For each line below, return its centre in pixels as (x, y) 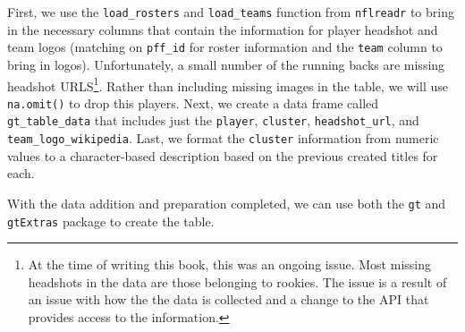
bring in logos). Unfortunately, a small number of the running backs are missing (226, 64)
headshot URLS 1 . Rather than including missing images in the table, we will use (228, 84)
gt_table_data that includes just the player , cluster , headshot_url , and (213, 120)
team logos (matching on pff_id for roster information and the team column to (225, 47)
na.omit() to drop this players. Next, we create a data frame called (193, 102)
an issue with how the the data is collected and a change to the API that (228, 299)
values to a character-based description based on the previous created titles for (223, 155)
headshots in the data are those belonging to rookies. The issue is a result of (237, 281)
